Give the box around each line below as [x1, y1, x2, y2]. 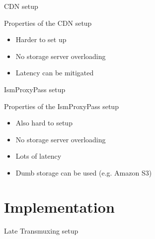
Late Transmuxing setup [4, 225, 78, 236]
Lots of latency [15, 151, 62, 161]
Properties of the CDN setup [4, 17, 92, 28]
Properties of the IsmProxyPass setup [4, 101, 119, 111]
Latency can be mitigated [15, 67, 94, 78]
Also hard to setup [15, 118, 73, 128]
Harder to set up [15, 34, 67, 45]
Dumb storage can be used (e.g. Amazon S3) [15, 167, 152, 178]
